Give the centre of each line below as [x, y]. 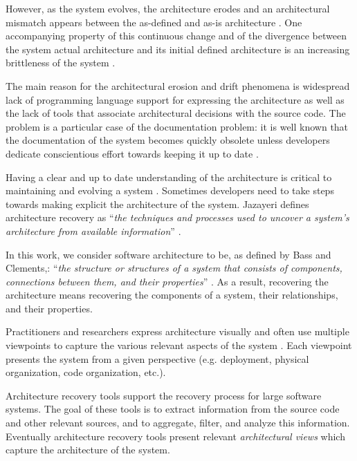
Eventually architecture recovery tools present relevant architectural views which [175, 436]
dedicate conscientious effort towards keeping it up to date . [132, 153]
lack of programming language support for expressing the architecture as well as [175, 99]
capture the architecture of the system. [88, 450]
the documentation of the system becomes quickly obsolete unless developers [168, 140]
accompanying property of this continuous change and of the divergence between [176, 36]
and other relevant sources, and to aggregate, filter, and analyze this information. [178, 423]
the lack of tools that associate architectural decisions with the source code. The [176, 113]
